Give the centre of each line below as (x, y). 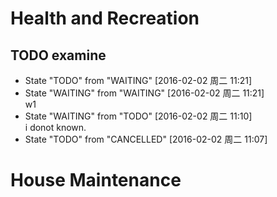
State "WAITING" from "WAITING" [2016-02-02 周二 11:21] (144, 93)
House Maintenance (96, 180)
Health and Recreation (105, 18)
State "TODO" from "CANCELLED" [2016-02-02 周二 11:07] (146, 139)
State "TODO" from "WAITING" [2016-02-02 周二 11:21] (138, 80)
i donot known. (55, 127)
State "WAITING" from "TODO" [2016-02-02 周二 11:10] (138, 116)
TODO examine (58, 55)
